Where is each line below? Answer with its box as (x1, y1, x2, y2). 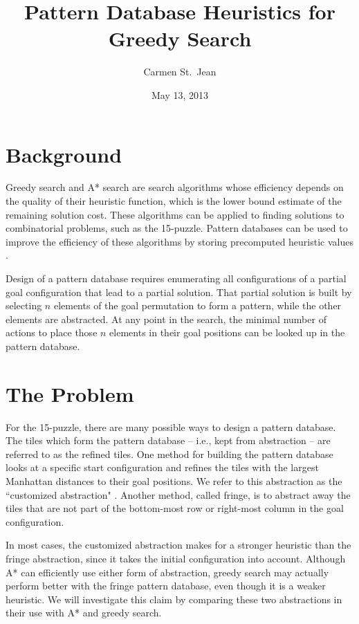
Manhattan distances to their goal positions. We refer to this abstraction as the (6, 474, 342, 488)
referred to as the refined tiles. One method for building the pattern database (6, 446, 333, 461)
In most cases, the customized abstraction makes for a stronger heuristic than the (6, 538, 351, 552)
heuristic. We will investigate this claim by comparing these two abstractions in (6, 591, 342, 606)
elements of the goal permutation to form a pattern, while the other (53, 298, 342, 313)
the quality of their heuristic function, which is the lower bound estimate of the (6, 194, 342, 208)
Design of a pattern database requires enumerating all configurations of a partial (6, 271, 347, 285)
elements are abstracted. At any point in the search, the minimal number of (6, 311, 326, 326)
